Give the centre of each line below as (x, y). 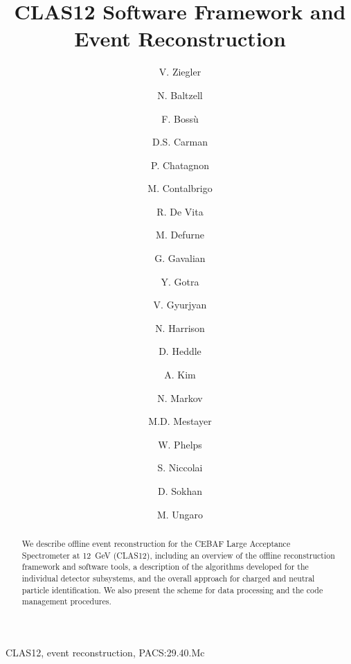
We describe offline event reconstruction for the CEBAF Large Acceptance (156, 543)
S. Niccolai (180, 468)
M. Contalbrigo (180, 188)
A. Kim (180, 375)
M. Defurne (180, 235)
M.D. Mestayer (180, 421)
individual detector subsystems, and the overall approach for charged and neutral (168, 578)
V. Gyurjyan (180, 305)
